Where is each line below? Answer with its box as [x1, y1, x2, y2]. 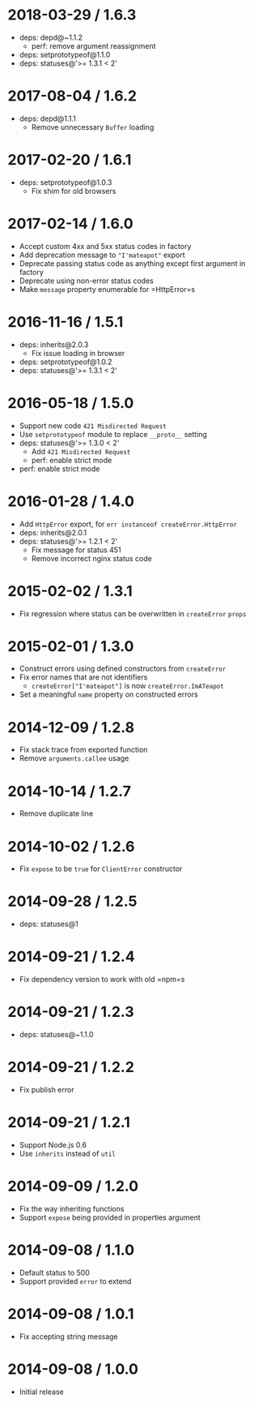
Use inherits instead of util [19, 1148, 116, 1158]
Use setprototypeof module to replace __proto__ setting [19, 429, 208, 439]
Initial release [19, 1387, 64, 1397]
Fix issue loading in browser [31, 348, 125, 358]
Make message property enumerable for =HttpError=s [19, 284, 196, 294]
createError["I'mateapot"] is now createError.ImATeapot [31, 681, 224, 691]
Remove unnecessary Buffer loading [31, 122, 155, 131]
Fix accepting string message [19, 1332, 118, 1341]
